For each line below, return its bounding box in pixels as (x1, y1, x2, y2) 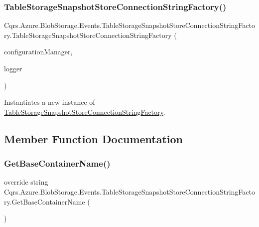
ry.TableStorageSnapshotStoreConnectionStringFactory (4, 29, 172, 40)
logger (4, 63, 22, 73)
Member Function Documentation (4, 131, 183, 146)
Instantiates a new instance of (4, 97, 95, 107)
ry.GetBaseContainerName (4, 196, 85, 207)
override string (4, 177, 48, 187)
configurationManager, (4, 46, 73, 57)
